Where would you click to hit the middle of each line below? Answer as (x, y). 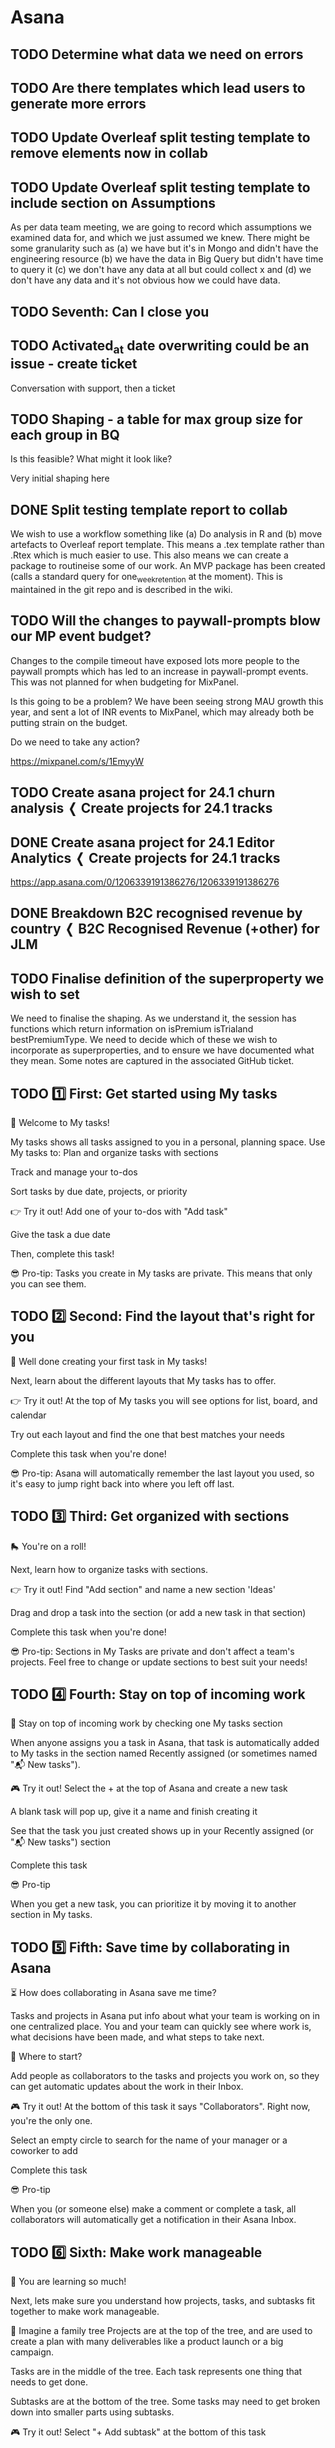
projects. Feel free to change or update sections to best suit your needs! (159, 1662)
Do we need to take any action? (75, 742)
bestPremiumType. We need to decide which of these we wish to (144, 1040)
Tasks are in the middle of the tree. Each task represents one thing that (156, 2372)
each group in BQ (65, 434)
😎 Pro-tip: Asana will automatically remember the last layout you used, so (162, 1473)
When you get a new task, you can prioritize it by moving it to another (153, 1904)
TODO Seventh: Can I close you (110, 311)
